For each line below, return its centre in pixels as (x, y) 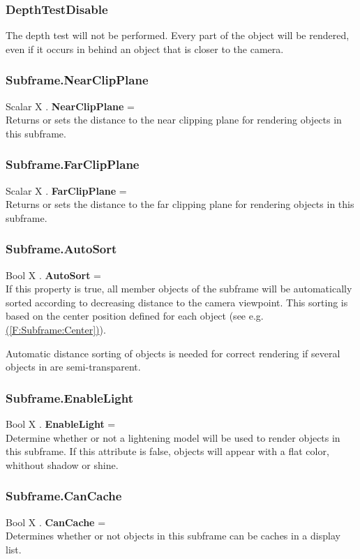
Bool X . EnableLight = (61, 424)
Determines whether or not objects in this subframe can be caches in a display (173, 536)
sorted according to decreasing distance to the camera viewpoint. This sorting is (177, 302)
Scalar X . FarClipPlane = (66, 190)
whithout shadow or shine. (62, 464)
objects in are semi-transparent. (73, 367)
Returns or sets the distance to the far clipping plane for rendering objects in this (180, 204)
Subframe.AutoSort (61, 249)
